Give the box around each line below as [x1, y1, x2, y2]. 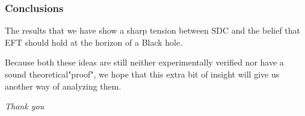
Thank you [5, 100, 45, 112]
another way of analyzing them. [5, 79, 122, 92]
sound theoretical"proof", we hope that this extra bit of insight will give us [5, 68, 280, 80]
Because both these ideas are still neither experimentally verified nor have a [5, 56, 284, 69]
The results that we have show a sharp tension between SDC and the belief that [5, 24, 301, 37]
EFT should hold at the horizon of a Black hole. [5, 35, 183, 48]
